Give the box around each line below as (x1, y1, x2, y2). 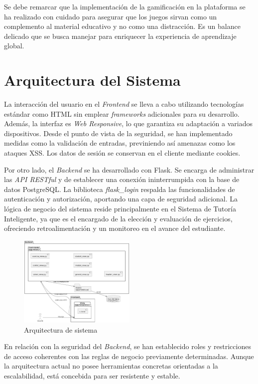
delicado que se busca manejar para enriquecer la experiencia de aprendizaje (4, 30, 237, 41)
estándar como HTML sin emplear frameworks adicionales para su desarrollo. (4, 108, 240, 119)
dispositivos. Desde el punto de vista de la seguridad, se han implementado (4, 128, 233, 138)
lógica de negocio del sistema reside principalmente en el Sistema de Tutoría (4, 203, 236, 214)
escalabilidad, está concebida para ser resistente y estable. (4, 371, 180, 381)
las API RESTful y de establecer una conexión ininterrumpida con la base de (4, 174, 240, 185)
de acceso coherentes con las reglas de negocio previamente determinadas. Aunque (4, 351, 254, 361)
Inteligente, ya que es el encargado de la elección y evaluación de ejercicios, (4, 213, 233, 223)
